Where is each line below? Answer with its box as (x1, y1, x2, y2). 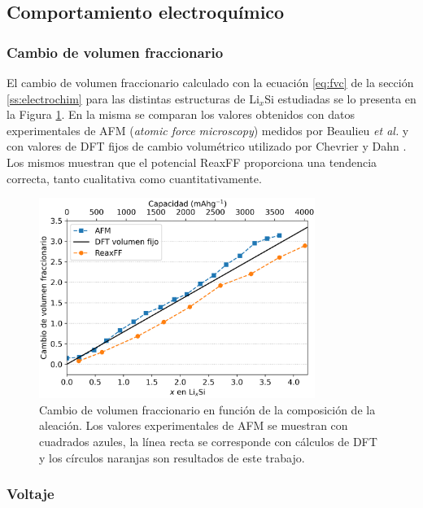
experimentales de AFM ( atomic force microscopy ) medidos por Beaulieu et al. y (7, 121, 409, 138)
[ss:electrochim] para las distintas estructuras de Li (7, 90, 259, 107)
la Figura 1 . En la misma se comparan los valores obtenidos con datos (7, 106, 355, 123)
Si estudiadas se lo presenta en (264, 90, 416, 107)
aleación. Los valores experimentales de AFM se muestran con (39, 417, 348, 434)
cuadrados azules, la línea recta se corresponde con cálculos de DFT (39, 433, 377, 450)
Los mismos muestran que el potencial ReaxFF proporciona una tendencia (7, 153, 377, 170)
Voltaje (7, 484, 55, 504)
